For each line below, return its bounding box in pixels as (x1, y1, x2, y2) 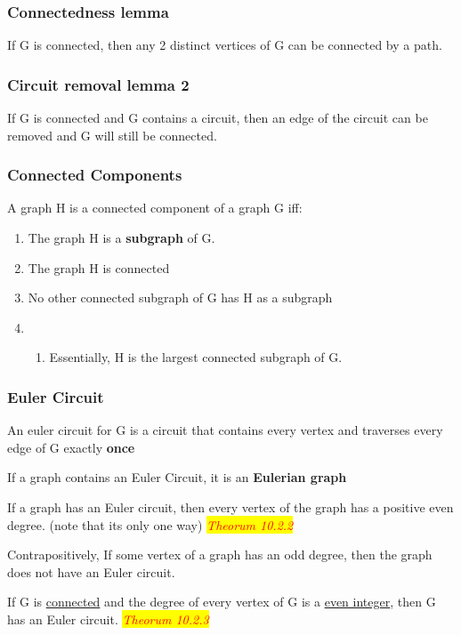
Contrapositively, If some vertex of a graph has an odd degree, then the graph (7, 545, 433, 564)
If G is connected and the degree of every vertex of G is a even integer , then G (7, 592, 436, 611)
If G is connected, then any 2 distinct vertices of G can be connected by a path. (7, 36, 442, 54)
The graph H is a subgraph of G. (28, 229, 215, 247)
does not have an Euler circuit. (7, 562, 175, 581)
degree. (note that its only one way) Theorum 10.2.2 (7, 515, 294, 534)
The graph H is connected (28, 258, 170, 277)
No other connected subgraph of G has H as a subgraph (28, 288, 333, 307)
